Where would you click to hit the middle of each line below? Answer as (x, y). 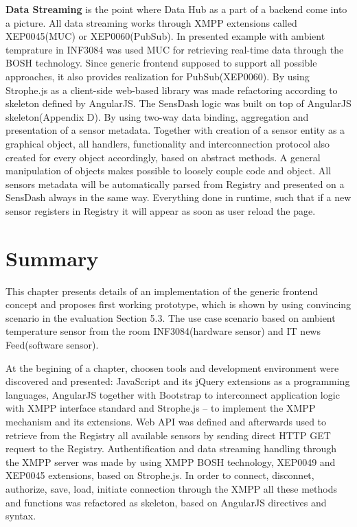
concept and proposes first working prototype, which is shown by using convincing (178, 304)
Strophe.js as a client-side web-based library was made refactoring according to (172, 90)
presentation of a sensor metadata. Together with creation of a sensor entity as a (175, 130)
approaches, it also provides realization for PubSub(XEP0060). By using (158, 76)
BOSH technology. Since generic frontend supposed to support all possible (161, 63)
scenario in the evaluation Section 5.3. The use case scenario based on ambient (171, 317)
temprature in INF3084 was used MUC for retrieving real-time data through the (175, 49)
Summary (52, 258)
